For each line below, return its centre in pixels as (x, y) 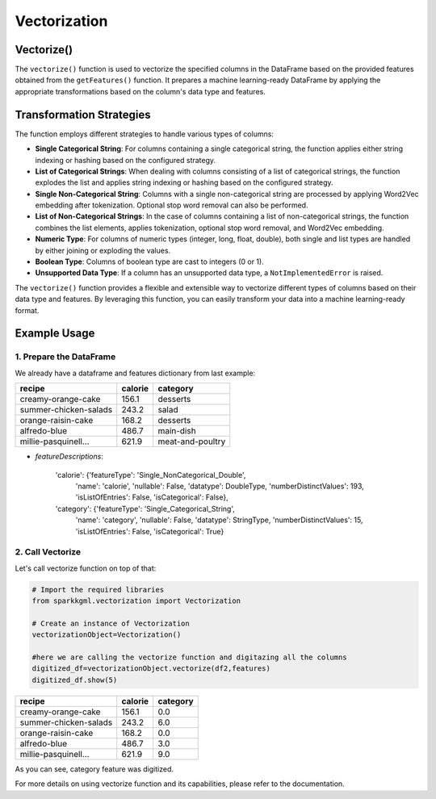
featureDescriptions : (69, 457)
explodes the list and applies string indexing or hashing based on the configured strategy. (184, 182)
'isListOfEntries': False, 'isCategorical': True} (150, 531)
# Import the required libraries (98, 590)
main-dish (177, 431)
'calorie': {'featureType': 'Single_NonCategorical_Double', (151, 475)
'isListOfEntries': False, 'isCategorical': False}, (152, 497)
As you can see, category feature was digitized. (94, 769)
